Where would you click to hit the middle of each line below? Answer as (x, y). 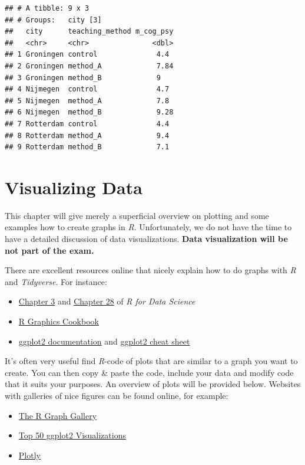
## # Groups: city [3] (53, 20)
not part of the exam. (49, 250)
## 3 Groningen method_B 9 (83, 78)
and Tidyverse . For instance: (56, 281)
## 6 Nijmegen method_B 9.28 (89, 112)
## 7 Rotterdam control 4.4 (87, 124)
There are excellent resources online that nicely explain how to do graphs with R (150, 270)
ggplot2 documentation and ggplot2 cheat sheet (104, 341)
